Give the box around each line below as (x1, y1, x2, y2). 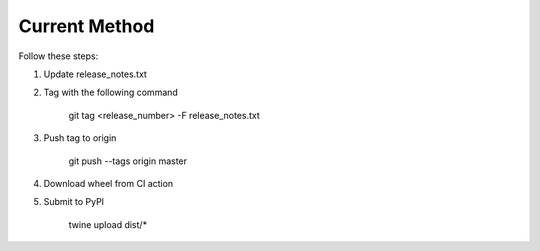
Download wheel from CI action (43, 177, 174, 189)
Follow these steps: (18, 50, 99, 62)
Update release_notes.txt (43, 68, 147, 80)
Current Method (18, 15, 155, 37)
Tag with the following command (43, 86, 179, 99)
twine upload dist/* (68, 218, 148, 230)
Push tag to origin (43, 132, 117, 144)
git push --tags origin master (68, 155, 188, 167)
